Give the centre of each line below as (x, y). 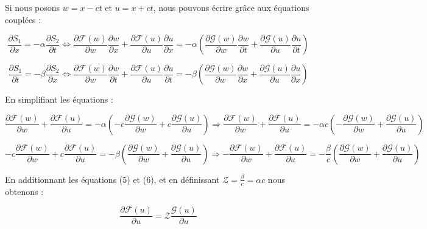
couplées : (23, 19)
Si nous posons (33, 7)
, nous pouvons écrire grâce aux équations (231, 7)
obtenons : (24, 191)
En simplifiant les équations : (59, 99)
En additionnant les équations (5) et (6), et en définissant (112, 179)
